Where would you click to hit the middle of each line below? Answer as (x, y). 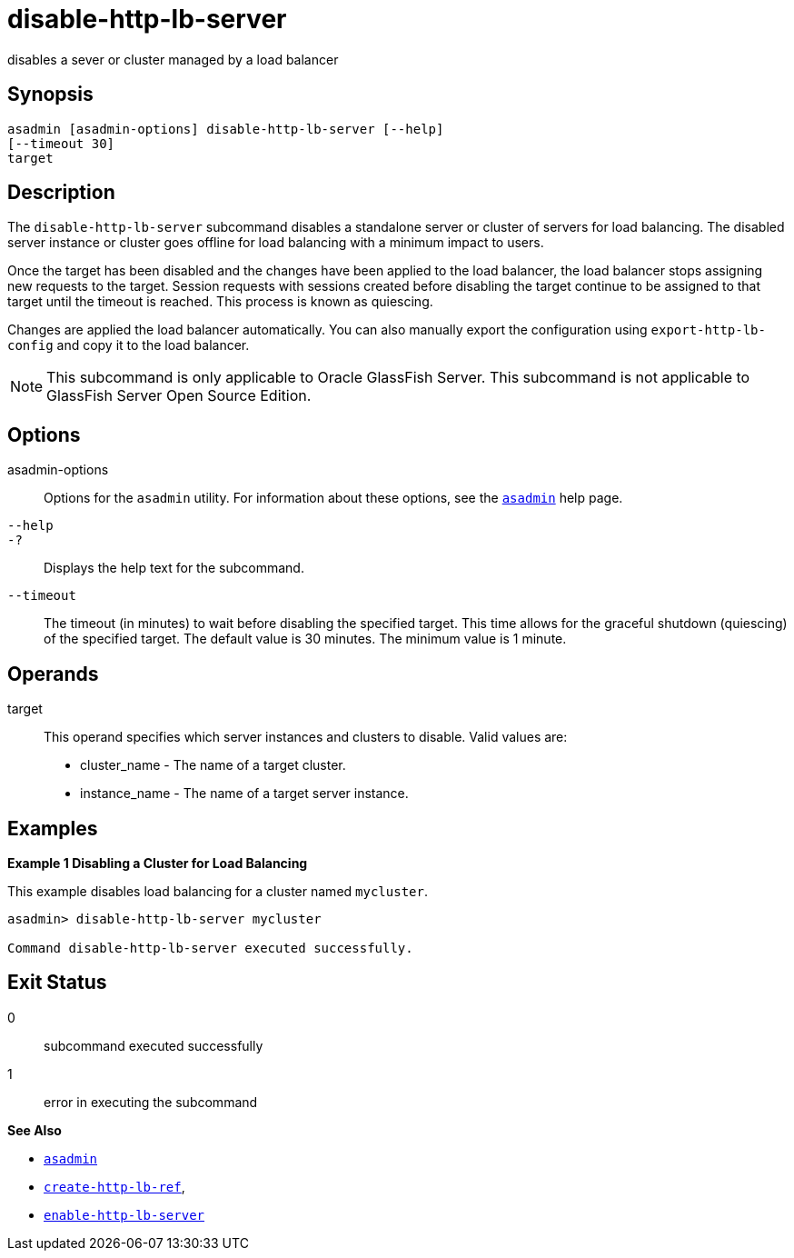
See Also (35, 1130)
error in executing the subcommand (151, 1102)
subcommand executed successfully (154, 1045)
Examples (53, 828)
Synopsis (50, 95)
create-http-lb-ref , (114, 1186)
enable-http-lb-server (124, 1215)
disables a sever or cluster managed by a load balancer (173, 59)
